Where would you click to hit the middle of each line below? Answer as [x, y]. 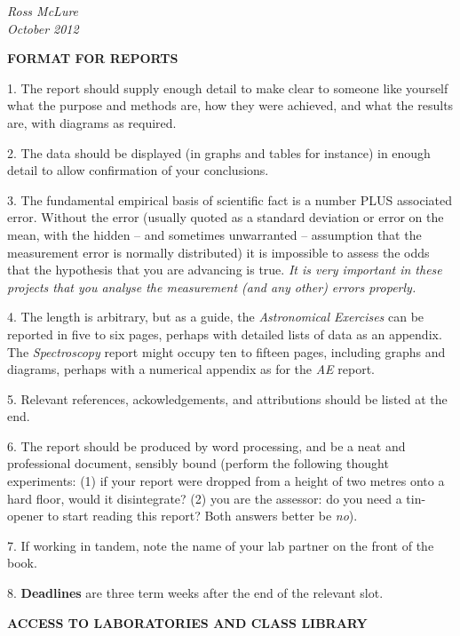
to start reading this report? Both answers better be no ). [202, 516]
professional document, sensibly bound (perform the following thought [198, 463]
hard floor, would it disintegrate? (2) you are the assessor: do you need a [205, 498]
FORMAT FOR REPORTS [93, 58]
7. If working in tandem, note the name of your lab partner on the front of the [221, 545]
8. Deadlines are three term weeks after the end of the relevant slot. [195, 593]
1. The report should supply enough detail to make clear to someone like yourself [228, 87]
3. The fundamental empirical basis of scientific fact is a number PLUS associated [230, 199]
